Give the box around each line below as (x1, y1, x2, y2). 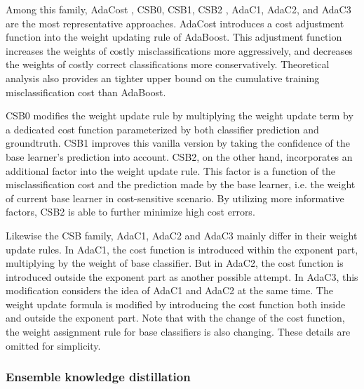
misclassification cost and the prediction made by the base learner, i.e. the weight (6, 177, 356, 192)
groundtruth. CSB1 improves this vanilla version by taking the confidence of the (6, 136, 351, 150)
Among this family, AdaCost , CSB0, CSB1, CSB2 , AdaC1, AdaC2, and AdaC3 (6, 2, 351, 16)
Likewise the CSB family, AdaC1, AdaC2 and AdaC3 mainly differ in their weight (6, 228, 358, 242)
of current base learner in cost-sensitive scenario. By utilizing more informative (6, 190, 344, 205)
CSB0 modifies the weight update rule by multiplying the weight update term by (6, 108, 353, 123)
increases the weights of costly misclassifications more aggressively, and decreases (6, 43, 353, 58)
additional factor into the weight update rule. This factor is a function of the (6, 163, 336, 178)
